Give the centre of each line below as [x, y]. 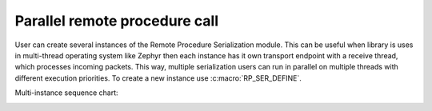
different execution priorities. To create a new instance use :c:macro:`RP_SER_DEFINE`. [158, 78]
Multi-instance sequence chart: [67, 93]
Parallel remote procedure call [117, 21]
